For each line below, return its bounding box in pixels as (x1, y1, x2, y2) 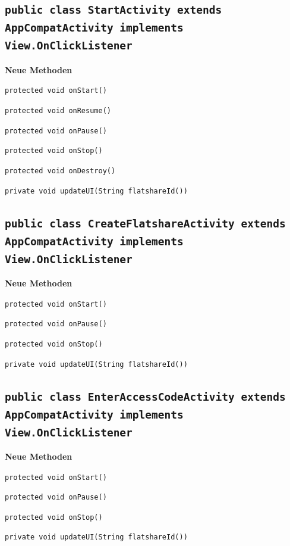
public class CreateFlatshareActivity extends (5, 217, 286, 230)
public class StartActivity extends (5, 4, 222, 17)
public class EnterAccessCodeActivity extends (5, 390, 286, 403)
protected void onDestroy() (5, 166, 116, 175)
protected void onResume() (5, 106, 111, 115)
